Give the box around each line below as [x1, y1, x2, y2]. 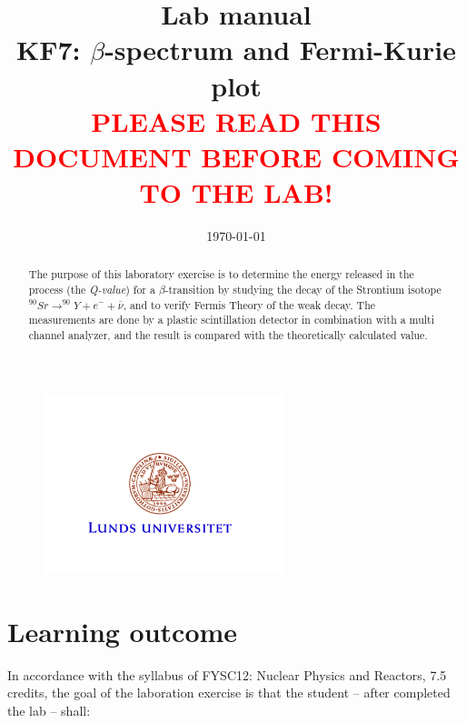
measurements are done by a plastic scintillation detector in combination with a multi [28, 312, 435, 327]
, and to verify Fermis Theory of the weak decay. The [123, 296, 376, 312]
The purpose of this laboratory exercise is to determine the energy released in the [28, 266, 414, 282]
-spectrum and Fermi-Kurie [104, 31, 456, 68]
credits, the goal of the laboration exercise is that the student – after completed [7, 683, 451, 702]
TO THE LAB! [139, 174, 333, 211]
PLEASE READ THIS [91, 102, 382, 139]
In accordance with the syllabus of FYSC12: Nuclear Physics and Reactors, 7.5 [7, 665, 447, 684]
